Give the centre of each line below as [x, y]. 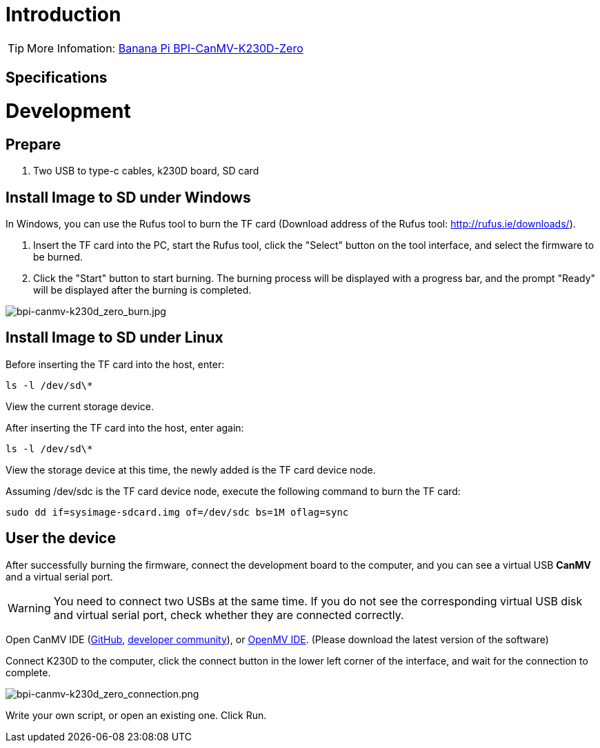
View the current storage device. [80, 406]
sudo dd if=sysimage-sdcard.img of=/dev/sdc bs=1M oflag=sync [177, 512]
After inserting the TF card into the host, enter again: [125, 427]
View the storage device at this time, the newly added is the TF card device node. [191, 469]
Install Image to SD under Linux [114, 338]
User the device [61, 538]
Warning [29, 608]
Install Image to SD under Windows [128, 197]
